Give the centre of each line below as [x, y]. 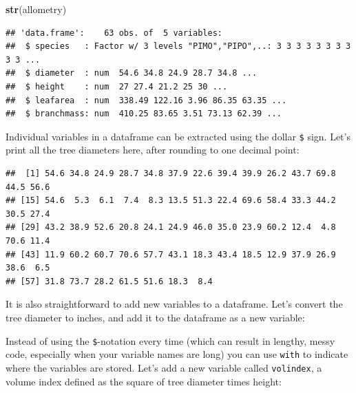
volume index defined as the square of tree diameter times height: [144, 381]
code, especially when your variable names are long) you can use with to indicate [177, 354]
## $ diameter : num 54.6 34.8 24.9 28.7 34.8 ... [132, 73]
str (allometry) [36, 9]
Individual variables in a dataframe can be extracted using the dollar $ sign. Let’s [178, 136]
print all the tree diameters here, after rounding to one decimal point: [153, 150]
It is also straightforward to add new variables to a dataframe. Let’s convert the [174, 304]
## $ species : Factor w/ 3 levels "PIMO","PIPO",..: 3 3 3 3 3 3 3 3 [178, 46]
